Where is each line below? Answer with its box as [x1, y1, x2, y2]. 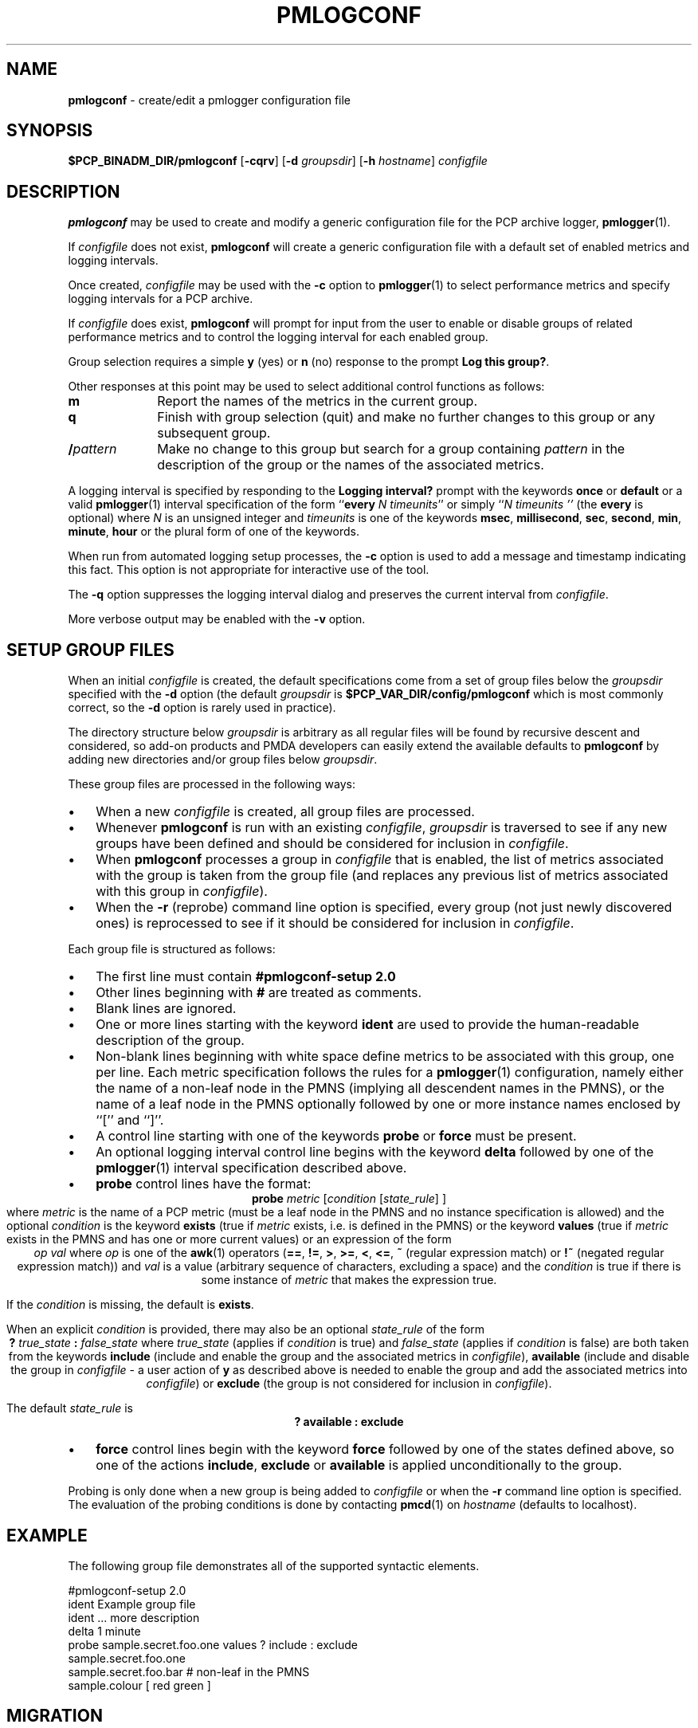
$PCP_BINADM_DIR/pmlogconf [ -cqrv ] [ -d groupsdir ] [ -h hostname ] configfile [68, 154, 488, 168]
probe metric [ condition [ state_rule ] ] [251, 1192, 447, 1206]
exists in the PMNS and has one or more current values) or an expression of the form [6, 1232, 452, 1247]
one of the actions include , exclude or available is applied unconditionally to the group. [96, 1457, 622, 1474]
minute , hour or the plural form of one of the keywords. [68, 524, 360, 539]
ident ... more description [68, 1610, 200, 1624]
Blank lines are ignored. [96, 1000, 237, 1017]
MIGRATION [6, 1706, 103, 1726]
